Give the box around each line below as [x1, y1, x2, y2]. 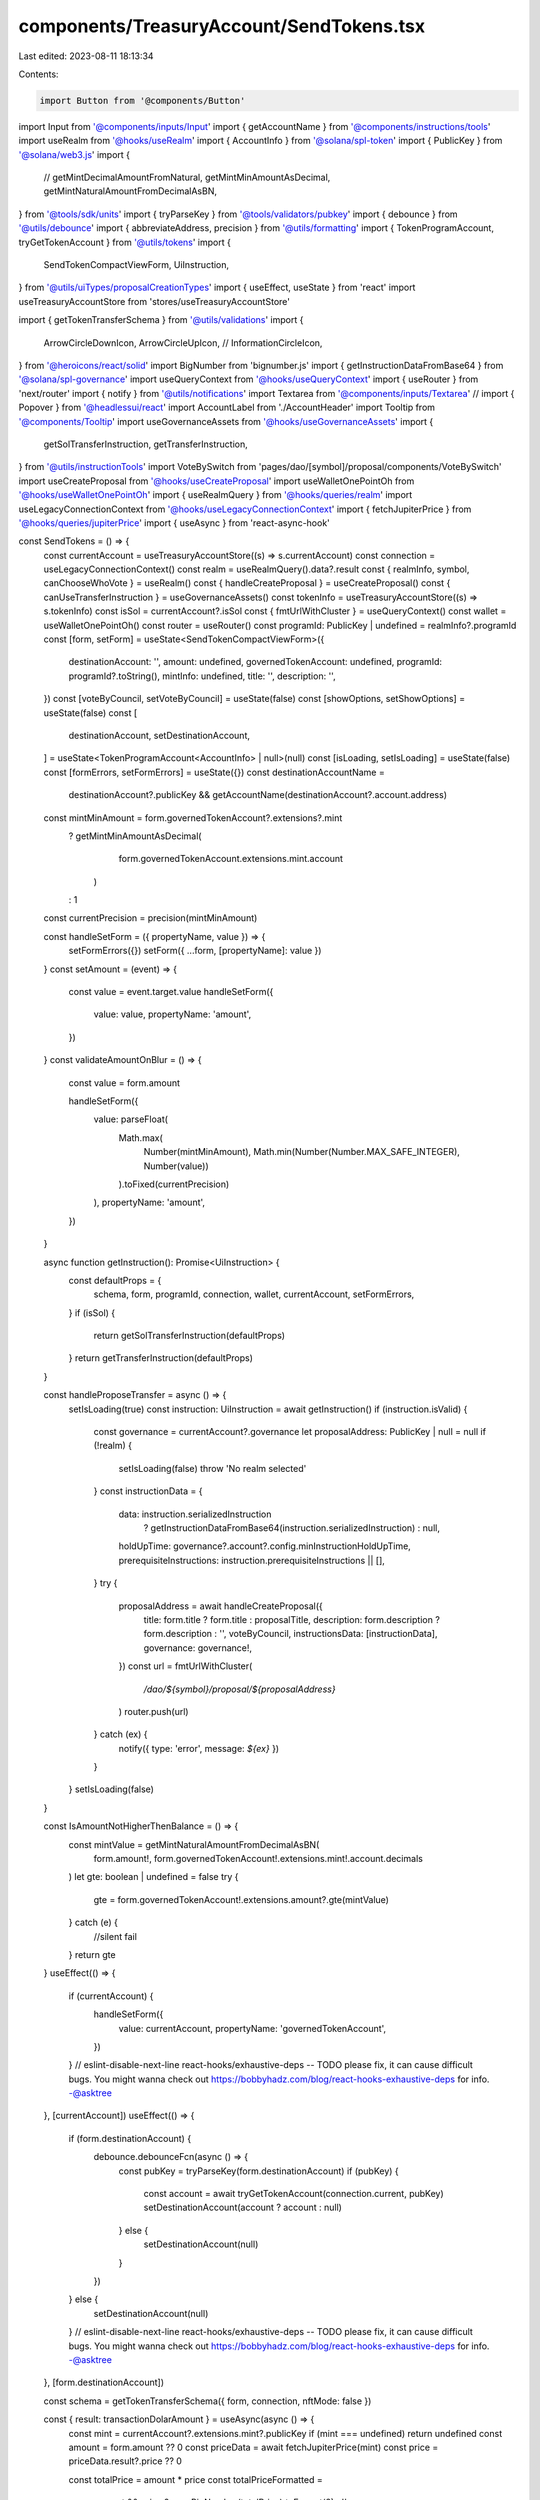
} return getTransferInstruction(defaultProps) [68, 1352, 254, 1364]
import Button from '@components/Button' [39, 95, 246, 106]
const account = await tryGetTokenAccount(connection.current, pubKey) [143, 2188, 444, 2200]
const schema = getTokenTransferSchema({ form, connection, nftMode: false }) [43, 2395, 372, 2407]
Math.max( [118, 1131, 164, 1144]
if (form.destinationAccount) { [68, 2132, 192, 2144]
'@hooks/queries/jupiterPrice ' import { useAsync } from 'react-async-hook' [18, 516, 330, 529]
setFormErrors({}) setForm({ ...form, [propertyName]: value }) [68, 945, 322, 957]
